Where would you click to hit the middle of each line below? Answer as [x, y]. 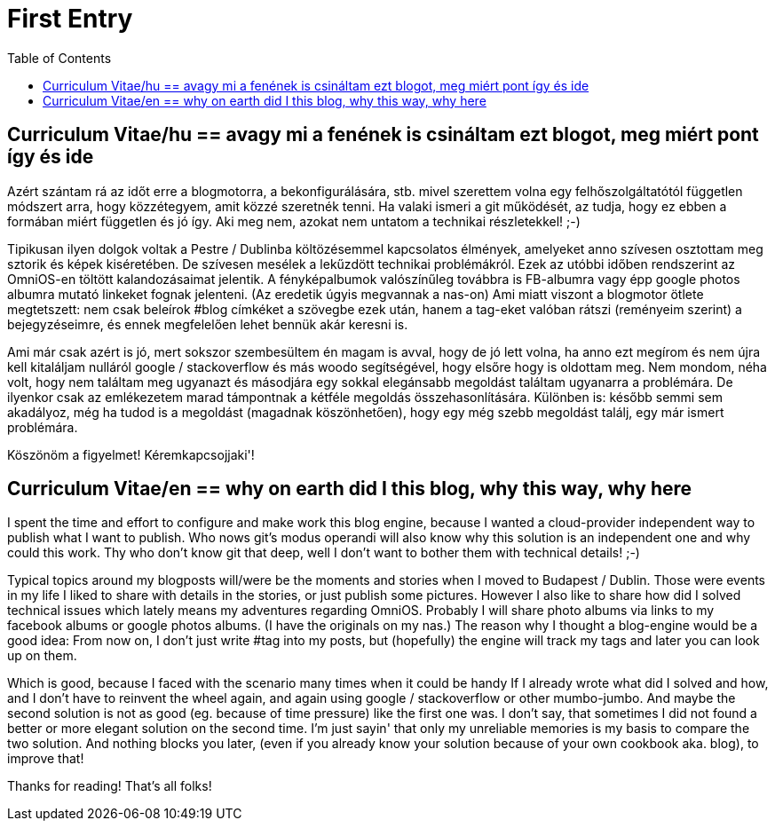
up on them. [42, 656]
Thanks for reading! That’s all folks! [110, 786]
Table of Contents [59, 58]
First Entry [70, 19]
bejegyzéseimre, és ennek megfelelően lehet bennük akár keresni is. [208, 324]
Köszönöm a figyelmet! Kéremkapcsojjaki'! [131, 454]
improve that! [46, 759]
